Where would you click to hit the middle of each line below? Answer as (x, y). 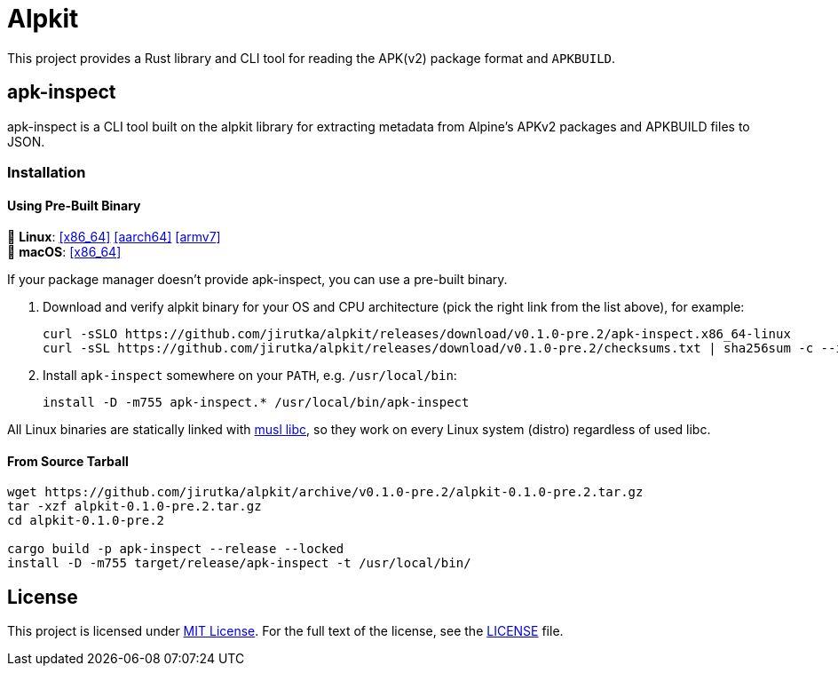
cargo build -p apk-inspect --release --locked (176, 549)
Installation (47, 172)
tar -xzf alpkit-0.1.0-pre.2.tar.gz (134, 507)
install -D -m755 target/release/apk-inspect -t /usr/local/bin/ (239, 563)
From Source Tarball (68, 461)
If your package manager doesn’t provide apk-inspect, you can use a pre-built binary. (257, 280)
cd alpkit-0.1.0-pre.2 (86, 521)
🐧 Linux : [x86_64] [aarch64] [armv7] (114, 237)
